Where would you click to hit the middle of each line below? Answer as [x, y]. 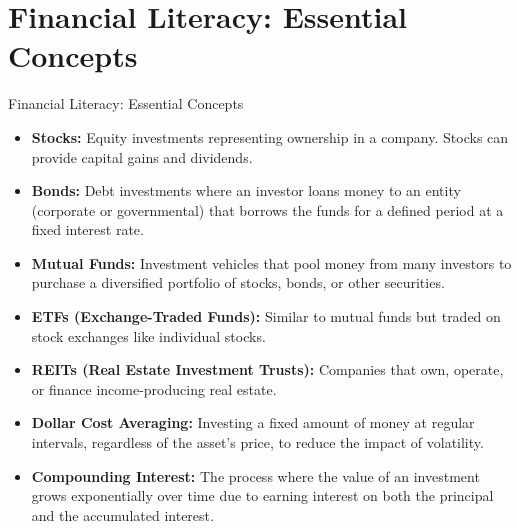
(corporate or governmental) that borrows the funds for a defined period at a [267, 209]
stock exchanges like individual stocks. [148, 335]
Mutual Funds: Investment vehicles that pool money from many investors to [271, 262]
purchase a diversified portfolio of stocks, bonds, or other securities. [238, 282]
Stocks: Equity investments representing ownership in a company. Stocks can [270, 136]
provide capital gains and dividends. [142, 156]
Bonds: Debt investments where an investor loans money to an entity [246, 190]
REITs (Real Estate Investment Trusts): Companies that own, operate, [267, 369]
